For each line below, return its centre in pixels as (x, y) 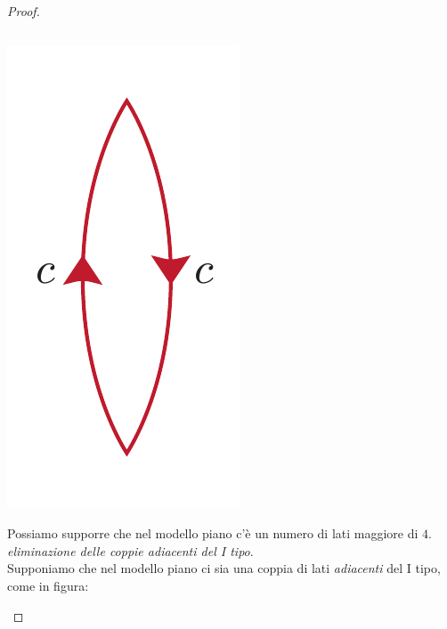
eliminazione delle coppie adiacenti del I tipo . (130, 550)
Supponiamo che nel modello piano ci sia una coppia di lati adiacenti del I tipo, (224, 568)
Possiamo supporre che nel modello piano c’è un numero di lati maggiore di (213, 533)
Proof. (24, 11)
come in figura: (48, 585)
